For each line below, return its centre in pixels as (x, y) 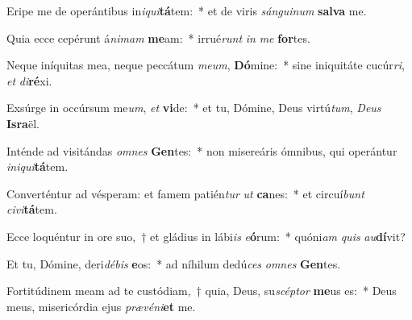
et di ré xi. (29, 80)
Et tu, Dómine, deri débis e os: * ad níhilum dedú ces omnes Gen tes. (174, 263)
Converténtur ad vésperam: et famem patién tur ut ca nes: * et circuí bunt (185, 193)
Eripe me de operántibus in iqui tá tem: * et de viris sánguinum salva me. (187, 10)
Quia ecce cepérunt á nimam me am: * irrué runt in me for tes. (158, 37)
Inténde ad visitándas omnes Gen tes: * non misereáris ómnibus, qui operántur (202, 150)
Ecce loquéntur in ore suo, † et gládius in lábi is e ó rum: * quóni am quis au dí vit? (206, 236)
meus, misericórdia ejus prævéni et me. (101, 306)
